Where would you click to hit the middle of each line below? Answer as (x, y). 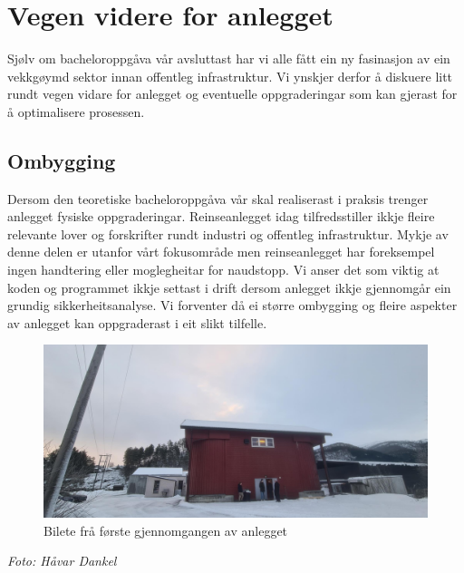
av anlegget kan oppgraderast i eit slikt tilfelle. (137, 322)
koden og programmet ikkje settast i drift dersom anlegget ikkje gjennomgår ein (229, 287)
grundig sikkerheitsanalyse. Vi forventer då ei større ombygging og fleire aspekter (232, 305)
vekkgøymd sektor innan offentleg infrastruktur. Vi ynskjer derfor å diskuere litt (230, 76)
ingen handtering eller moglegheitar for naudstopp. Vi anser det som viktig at (223, 270)
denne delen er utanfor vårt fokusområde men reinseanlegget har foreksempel (221, 252)
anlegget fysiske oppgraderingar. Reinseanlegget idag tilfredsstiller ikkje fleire (221, 216)
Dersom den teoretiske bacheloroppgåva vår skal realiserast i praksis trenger (218, 198)
